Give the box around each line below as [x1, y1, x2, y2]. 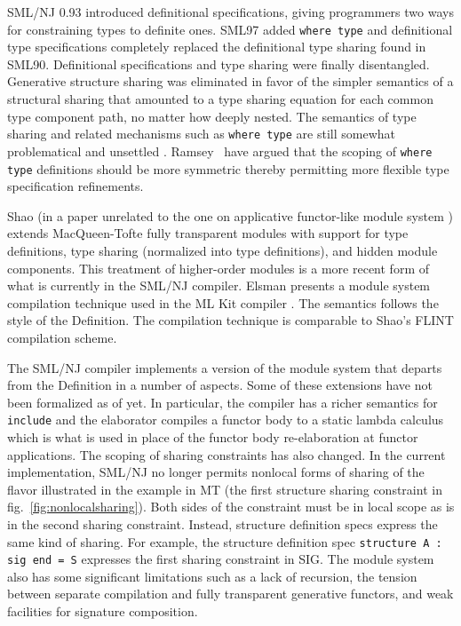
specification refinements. [7, 177, 144, 195]
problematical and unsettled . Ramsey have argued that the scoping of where [7, 141, 433, 160]
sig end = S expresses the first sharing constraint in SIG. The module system [7, 550, 434, 568]
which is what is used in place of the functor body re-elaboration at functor [7, 427, 418, 446]
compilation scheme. [7, 328, 117, 346]
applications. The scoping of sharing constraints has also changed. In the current [7, 445, 446, 464]
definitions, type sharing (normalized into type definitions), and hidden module [7, 241, 438, 259]
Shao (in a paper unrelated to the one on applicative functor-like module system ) [7, 206, 453, 225]
